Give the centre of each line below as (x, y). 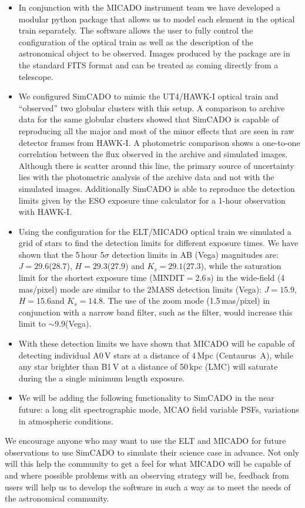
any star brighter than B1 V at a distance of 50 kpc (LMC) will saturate (148, 366)
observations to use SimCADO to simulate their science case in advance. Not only (152, 452)
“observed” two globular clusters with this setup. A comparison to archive (152, 107)
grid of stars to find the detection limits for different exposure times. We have (158, 243)
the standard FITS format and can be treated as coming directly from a (148, 64)
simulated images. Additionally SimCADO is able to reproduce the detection (157, 188)
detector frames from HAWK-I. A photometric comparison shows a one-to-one (159, 142)
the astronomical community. (57, 498)
